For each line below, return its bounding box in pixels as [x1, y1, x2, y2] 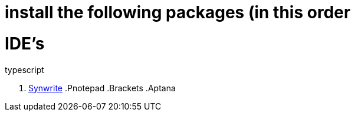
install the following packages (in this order [5, 2, 351, 22]
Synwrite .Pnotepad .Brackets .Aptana [28, 82, 176, 93]
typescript [5, 64, 44, 75]
